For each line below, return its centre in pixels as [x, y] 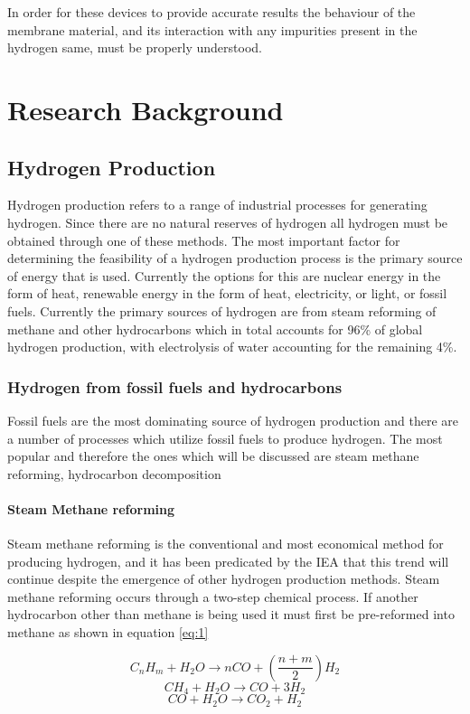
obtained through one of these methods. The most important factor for [204, 240]
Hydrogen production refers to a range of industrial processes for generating [217, 205]
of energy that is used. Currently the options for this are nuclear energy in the [224, 275]
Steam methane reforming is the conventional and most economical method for [226, 544]
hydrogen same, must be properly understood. [135, 47]
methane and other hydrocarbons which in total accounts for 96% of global [215, 329]
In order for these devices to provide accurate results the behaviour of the [211, 12]
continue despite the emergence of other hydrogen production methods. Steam [224, 579]
